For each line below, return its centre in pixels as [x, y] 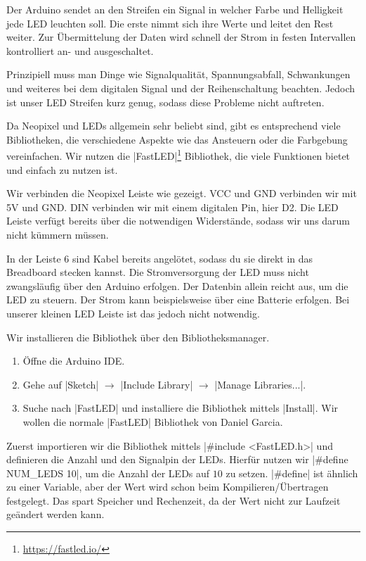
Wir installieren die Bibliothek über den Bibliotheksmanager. [138, 337]
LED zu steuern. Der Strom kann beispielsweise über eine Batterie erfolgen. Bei [178, 300]
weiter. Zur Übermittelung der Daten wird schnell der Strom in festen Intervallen [181, 37]
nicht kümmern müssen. [58, 234]
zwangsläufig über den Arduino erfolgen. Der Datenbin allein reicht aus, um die [177, 285]
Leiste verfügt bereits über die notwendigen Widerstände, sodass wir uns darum [178, 221]
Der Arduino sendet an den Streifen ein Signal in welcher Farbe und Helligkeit [175, 9]
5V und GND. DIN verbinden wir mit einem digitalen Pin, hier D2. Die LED [172, 207]
